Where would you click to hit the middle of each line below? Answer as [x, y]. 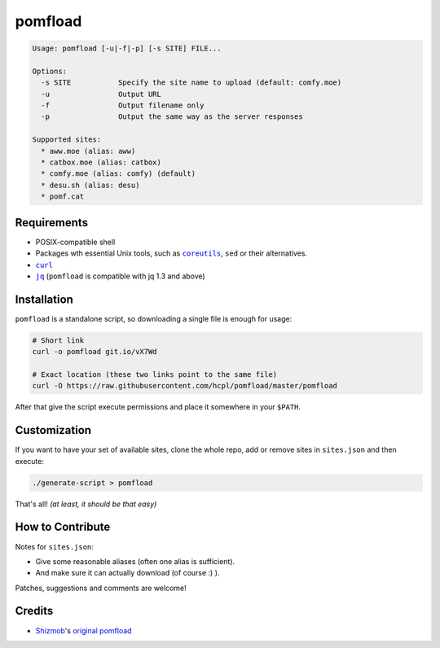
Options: [50, 71]
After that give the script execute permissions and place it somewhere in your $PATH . [158, 407]
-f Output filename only [123, 105]
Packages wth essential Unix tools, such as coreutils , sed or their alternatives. [172, 253]
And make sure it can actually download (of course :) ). [128, 573]
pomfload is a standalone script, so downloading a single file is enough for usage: [154, 318]
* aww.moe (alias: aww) [88, 151]
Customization [53, 430]
